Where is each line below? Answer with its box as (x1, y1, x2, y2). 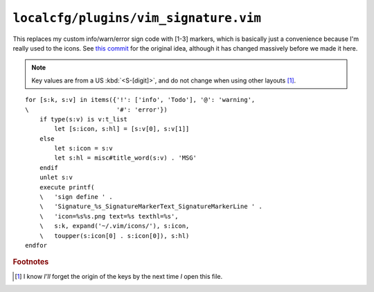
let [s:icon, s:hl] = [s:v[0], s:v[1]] (54, 125, 190, 133)
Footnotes (12, 257, 49, 267)
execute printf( (39, 183, 95, 191)
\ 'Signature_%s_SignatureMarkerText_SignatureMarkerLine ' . (39, 203, 262, 211)
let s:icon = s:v (54, 144, 114, 153)
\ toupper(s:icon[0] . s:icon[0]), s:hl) (39, 232, 190, 239)
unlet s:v (39, 173, 73, 182)
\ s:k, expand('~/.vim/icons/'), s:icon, (39, 222, 190, 230)
